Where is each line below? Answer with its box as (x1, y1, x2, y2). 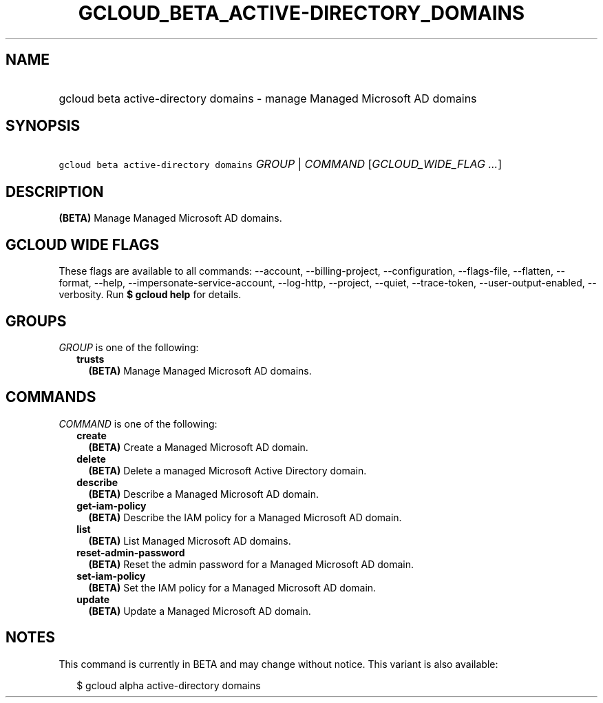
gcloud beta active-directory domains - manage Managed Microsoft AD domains (59, 91, 477, 105)
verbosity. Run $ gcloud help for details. (59, 288, 242, 301)
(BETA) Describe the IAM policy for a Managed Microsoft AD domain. (88, 511, 402, 523)
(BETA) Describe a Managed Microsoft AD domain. (88, 487, 319, 500)
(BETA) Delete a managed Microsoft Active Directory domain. (88, 464, 367, 476)
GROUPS (6, 312, 67, 330)
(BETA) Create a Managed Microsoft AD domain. (88, 441, 308, 453)
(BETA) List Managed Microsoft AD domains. (88, 534, 291, 547)
